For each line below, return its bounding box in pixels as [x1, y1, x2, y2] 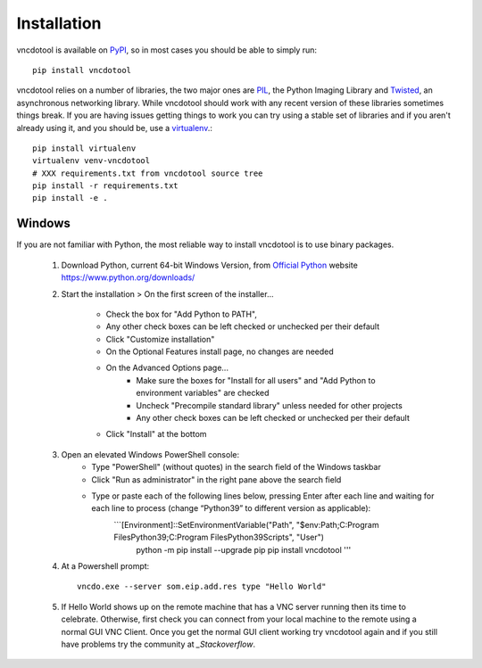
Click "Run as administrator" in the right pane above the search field [91, 474, 342, 485]
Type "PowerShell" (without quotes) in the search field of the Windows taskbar [91, 462, 381, 473]
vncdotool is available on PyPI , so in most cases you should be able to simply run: [16, 45, 317, 55]
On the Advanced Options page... [105, 362, 229, 374]
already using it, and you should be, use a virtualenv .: [16, 122, 213, 133]
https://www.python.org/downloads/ [61, 272, 195, 283]
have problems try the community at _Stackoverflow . [61, 639, 256, 649]
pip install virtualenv [32, 143, 137, 153]
